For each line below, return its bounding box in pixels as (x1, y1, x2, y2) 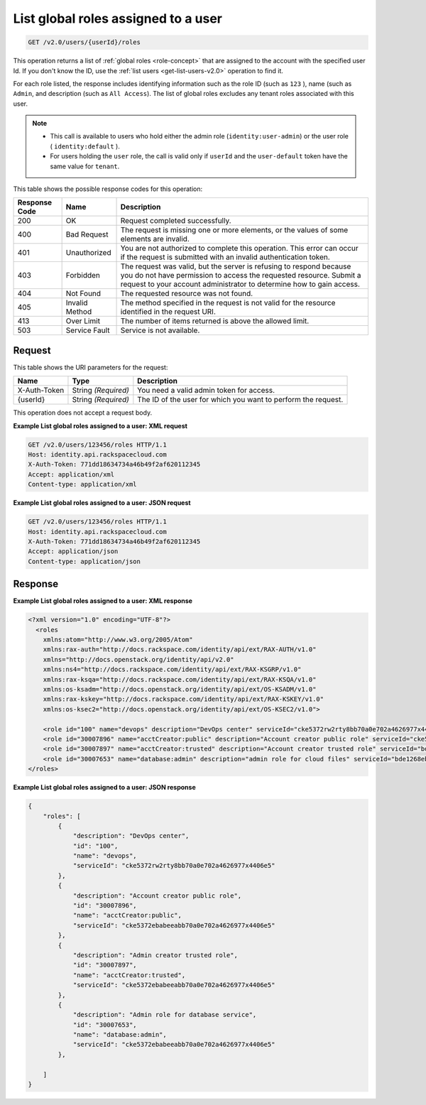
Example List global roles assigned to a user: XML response (13, 597, 193, 605)
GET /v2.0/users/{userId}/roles (28, 38, 141, 46)
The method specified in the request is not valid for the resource (120, 298, 336, 308)
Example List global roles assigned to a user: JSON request (13, 499, 191, 507)
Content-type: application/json (28, 557, 141, 565)
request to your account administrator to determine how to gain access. (120, 279, 360, 289)
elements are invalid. (120, 234, 190, 244)
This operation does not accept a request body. (13, 408, 153, 417)
